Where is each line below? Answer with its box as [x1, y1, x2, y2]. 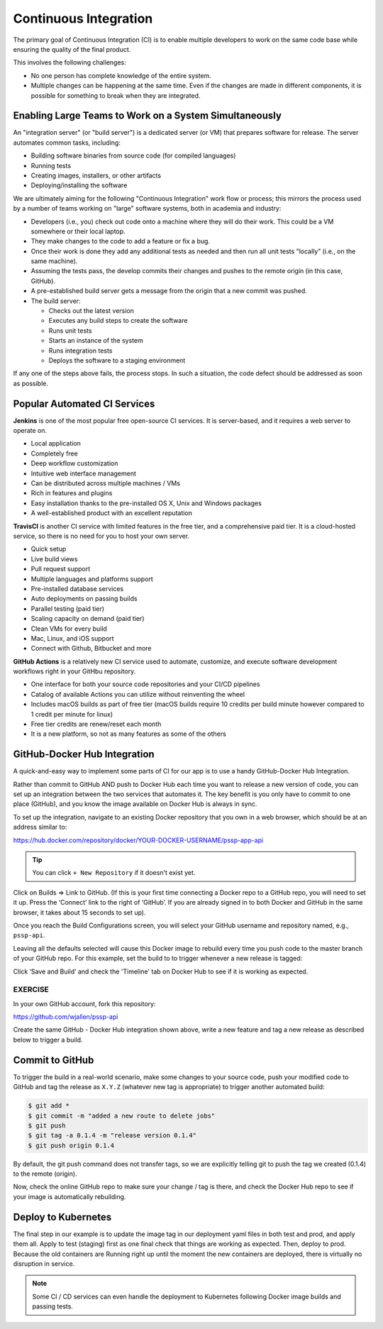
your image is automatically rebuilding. [13, 1192, 126, 1201]
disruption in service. [13, 1259, 75, 1268]
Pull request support [30, 565, 91, 573]
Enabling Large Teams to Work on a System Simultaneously [13, 110, 282, 122]
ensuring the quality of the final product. [13, 45, 131, 53]
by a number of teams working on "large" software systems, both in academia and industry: [13, 204, 282, 213]
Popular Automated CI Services [13, 397, 155, 409]
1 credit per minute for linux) [30, 710, 113, 718]
